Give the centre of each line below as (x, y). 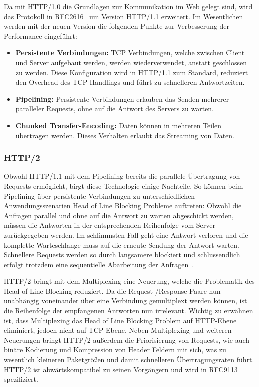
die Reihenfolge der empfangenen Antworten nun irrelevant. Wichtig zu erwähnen (129, 310)
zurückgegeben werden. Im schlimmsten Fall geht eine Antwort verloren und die (126, 234)
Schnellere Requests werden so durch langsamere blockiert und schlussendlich (122, 254)
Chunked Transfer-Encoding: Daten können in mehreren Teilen (119, 125)
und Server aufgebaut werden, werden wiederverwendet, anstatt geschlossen (131, 62)
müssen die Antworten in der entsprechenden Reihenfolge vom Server (110, 225)
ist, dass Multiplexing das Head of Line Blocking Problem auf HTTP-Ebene (120, 320)
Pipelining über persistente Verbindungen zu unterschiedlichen (100, 195)
